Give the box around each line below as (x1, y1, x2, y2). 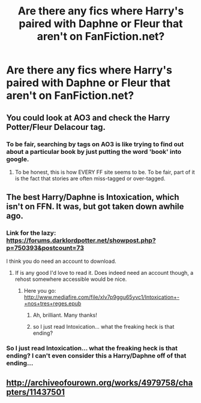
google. (6, 154, 29, 163)
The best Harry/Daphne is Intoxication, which (6, 192, 179, 202)
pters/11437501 (6, 387, 65, 397)
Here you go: (23, 287, 56, 294)
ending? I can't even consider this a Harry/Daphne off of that (6, 352, 187, 360)
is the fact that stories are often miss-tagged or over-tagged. (14, 175, 166, 182)
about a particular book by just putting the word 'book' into (6, 147, 182, 156)
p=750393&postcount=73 (6, 244, 84, 252)
